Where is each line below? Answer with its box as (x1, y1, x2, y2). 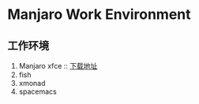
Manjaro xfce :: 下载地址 (18, 61, 98, 70)
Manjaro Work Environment (7, 6, 191, 24)
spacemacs (18, 87, 57, 96)
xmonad (18, 79, 46, 87)
